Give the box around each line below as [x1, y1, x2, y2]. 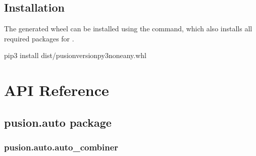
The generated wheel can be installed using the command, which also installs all [4, 23, 252, 34]
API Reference [4, 80, 109, 100]
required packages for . [4, 33, 74, 43]
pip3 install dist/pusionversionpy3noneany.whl [4, 50, 146, 61]
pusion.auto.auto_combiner [4, 141, 119, 153]
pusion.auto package [4, 114, 112, 130]
